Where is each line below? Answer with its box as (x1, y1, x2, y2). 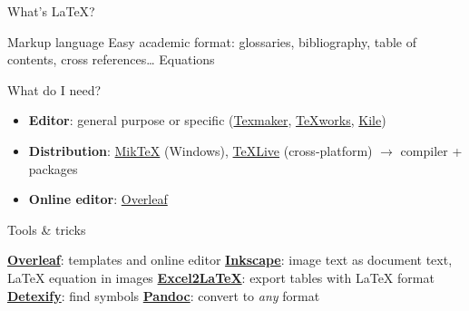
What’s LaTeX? (7, 2, 95, 20)
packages (28, 159, 78, 178)
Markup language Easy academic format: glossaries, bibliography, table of (7, 32, 417, 51)
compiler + (400, 141, 463, 160)
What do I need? (7, 80, 102, 99)
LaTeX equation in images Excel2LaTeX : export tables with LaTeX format (7, 267, 435, 287)
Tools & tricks (7, 219, 86, 238)
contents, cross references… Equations (7, 50, 215, 69)
